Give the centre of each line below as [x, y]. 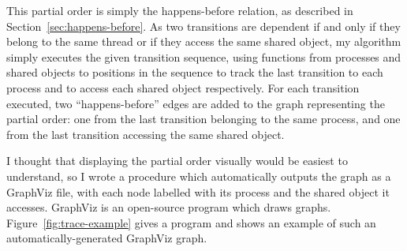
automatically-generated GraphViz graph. [107, 238]
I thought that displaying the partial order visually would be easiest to [177, 161]
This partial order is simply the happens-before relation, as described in [180, 10]
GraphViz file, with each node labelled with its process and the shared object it [198, 191]
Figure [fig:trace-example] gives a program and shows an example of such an [191, 222]
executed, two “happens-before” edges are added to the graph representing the [196, 103]
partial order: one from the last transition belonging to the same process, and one [203, 119]
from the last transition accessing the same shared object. [146, 134]
